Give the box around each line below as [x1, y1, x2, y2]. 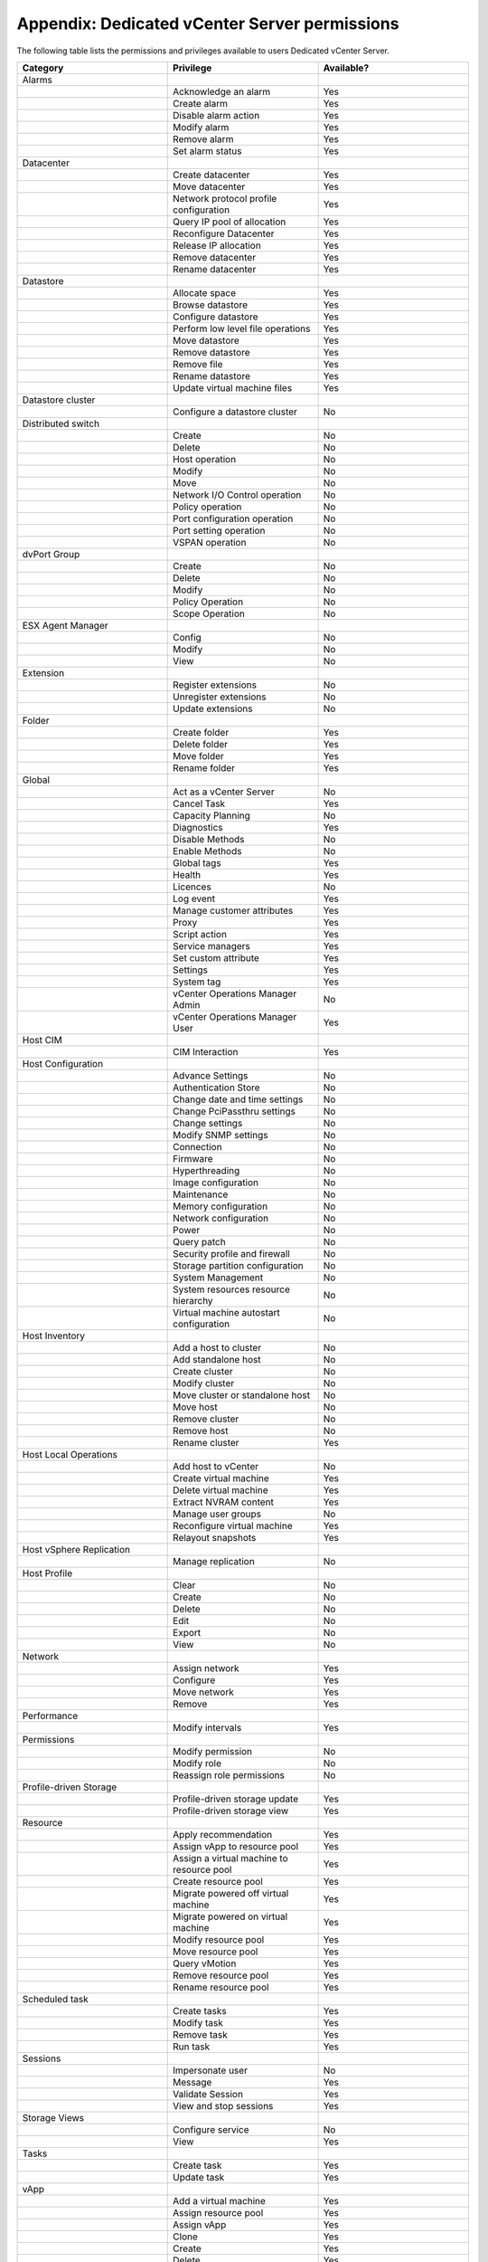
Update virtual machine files [173, 381, 293, 394]
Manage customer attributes [173, 904, 294, 917]
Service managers [173, 939, 250, 952]
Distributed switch [22, 417, 99, 430]
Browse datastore [173, 299, 249, 311]
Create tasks [173, 2004, 227, 2017]
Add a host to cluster [173, 1341, 262, 1354]
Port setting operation [173, 524, 266, 537]
